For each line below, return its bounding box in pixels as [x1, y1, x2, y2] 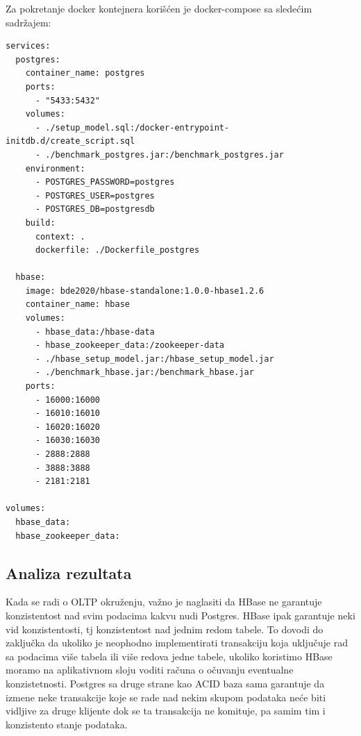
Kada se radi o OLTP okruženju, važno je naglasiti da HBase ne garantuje [6, 594, 322, 609]
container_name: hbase [25, 299, 130, 310]
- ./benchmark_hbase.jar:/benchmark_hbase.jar [35, 367, 254, 378]
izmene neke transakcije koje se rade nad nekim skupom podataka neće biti [6, 689, 326, 704]
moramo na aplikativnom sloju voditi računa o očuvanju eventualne [6, 662, 294, 677]
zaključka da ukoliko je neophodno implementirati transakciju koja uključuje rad [6, 635, 348, 650]
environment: [25, 163, 85, 174]
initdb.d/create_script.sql [6, 136, 135, 147]
